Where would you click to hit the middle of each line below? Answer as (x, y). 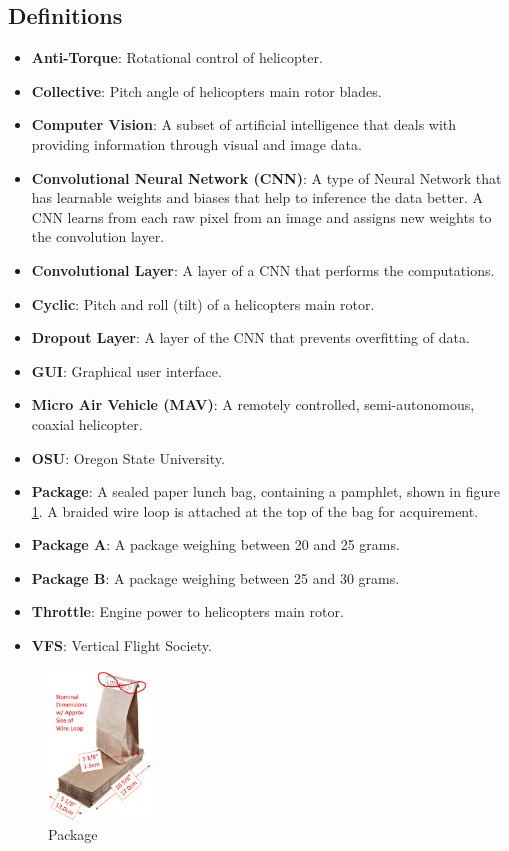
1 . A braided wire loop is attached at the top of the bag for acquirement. (255, 510)
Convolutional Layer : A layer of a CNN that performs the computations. (263, 269)
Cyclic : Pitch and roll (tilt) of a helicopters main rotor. (203, 303)
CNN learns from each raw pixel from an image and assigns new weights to (261, 216)
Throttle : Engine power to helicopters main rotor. (187, 611)
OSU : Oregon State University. (128, 457)
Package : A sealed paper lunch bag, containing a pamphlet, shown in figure (265, 491)
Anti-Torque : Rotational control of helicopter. (177, 57)
